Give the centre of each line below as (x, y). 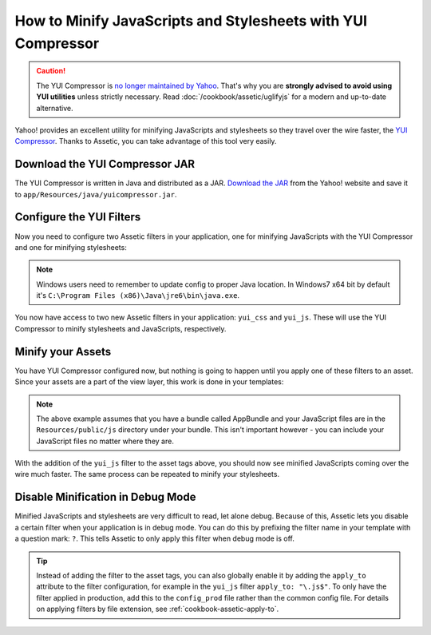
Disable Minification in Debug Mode (105, 497)
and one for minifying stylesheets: (71, 247)
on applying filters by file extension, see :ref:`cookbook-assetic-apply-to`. (158, 609)
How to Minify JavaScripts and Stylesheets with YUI (191, 21)
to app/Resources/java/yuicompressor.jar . (96, 194)
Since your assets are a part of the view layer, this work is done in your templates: (149, 382)
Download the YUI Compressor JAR (105, 164)
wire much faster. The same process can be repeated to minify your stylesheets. (147, 474)
